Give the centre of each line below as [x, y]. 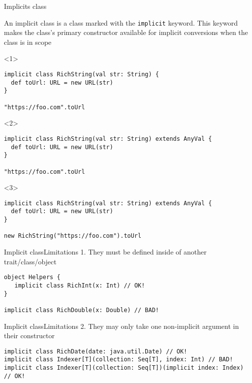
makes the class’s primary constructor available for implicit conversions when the [126, 32]
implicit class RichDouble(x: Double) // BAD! [81, 310]
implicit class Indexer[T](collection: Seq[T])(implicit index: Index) [124, 368]
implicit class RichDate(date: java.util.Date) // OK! [96, 351]
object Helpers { [32, 277]
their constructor [29, 335]
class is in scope [28, 42]
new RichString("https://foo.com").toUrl [73, 236]
